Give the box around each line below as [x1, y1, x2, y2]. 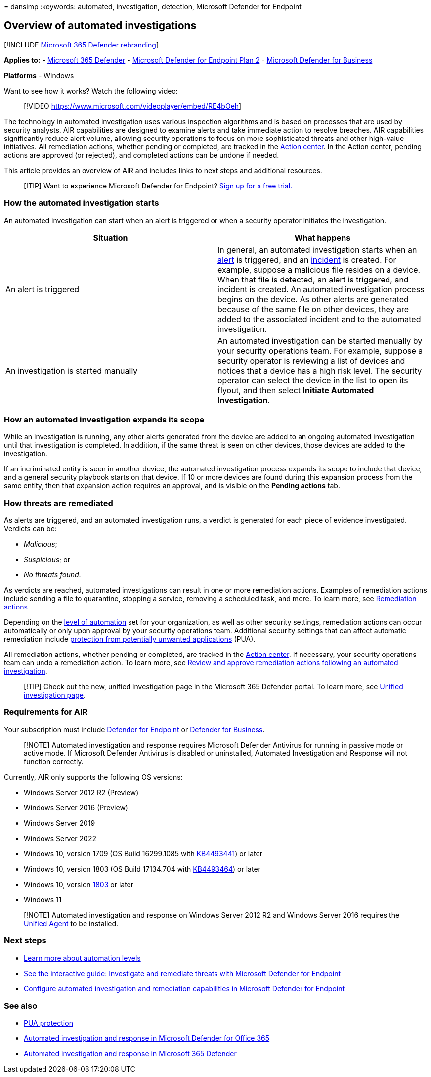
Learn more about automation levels [24, 953, 141, 962]
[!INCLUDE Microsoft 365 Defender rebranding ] [4, 40, 159, 49]
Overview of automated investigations [4, 19, 197, 32]
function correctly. [24, 757, 84, 766]
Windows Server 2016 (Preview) [24, 803, 128, 812]
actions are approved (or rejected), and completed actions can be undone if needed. [4, 150, 279, 159]
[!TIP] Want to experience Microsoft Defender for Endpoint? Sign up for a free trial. [24, 181, 293, 190]
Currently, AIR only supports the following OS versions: [4, 772, 183, 781]
